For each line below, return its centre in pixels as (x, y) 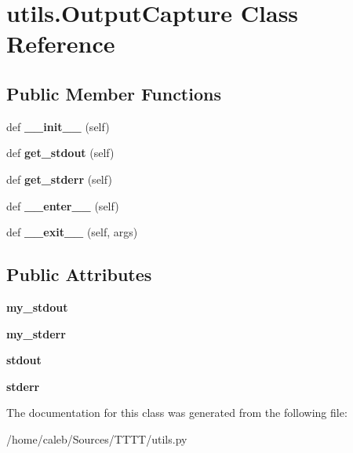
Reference (61, 44)
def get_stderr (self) (59, 179)
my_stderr (36, 333)
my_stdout (37, 307)
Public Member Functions (114, 93)
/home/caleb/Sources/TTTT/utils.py (97, 438)
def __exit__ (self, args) (72, 232)
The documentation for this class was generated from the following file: (177, 413)
